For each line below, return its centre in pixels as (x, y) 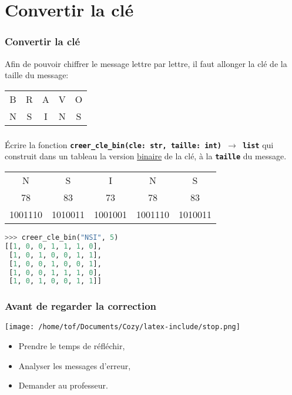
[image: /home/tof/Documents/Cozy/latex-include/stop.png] (122, 327)
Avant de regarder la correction (81, 306)
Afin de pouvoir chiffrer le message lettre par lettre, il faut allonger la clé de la (146, 63)
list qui (258, 144)
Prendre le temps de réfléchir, (72, 346)
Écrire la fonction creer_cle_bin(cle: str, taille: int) (113, 144)
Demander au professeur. (63, 385)
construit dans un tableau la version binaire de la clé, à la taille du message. (146, 156)
